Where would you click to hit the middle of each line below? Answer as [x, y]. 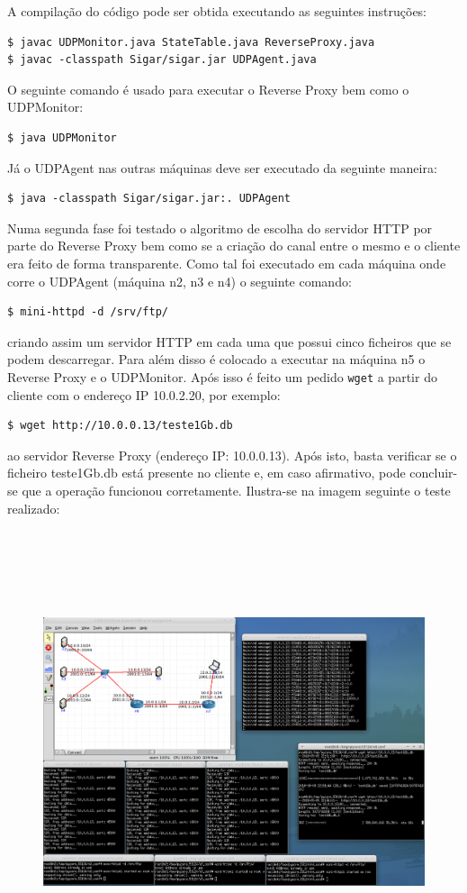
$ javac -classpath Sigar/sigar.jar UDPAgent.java [162, 60]
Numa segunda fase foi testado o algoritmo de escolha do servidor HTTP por [220, 228]
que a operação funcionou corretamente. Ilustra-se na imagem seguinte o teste [236, 490]
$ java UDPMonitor [62, 137]
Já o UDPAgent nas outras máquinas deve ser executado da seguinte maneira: [222, 167]
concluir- [434, 473]
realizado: [34, 508]
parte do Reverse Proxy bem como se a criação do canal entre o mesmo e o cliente [234, 246]
